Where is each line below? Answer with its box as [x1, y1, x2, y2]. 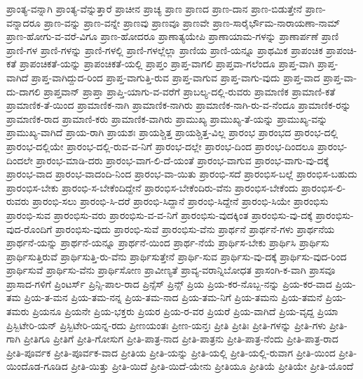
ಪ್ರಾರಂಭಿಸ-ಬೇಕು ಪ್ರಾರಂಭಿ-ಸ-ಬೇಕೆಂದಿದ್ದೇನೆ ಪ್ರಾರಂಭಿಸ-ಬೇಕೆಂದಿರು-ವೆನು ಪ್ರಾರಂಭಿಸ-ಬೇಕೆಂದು [6, 180, 299, 194]
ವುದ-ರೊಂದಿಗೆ [6, 221, 53, 236]
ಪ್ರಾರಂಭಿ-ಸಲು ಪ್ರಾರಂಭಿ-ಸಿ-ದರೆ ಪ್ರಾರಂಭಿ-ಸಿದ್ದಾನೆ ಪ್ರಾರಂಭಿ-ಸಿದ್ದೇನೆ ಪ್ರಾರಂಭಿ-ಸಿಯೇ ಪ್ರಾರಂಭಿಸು [32, 194, 329, 208]
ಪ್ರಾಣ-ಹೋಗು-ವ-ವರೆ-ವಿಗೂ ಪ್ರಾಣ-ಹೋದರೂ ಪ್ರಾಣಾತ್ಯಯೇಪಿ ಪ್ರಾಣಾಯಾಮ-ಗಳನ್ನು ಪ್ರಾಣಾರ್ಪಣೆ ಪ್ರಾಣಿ [6, 29, 339, 44]
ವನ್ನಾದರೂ [6, 15, 41, 29]
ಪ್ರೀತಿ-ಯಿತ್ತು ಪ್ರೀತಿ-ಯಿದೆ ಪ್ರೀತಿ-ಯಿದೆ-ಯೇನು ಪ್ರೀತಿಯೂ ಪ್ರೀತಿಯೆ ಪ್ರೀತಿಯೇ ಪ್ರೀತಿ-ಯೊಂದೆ [71, 359, 354, 373]
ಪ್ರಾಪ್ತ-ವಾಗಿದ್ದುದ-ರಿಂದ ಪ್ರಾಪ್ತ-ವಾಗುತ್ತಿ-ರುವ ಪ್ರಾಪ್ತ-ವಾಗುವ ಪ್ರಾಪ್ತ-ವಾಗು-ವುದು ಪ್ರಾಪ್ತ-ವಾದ [31, 69, 320, 84]
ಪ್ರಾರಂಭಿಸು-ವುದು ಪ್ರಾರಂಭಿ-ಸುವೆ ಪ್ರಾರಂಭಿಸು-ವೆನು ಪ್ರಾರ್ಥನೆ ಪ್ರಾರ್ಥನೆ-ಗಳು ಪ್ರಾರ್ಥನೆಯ [55, 221, 335, 236]
